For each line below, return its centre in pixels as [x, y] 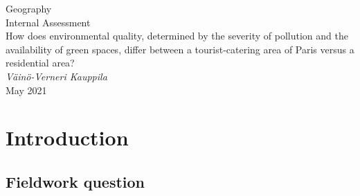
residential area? [40, 63]
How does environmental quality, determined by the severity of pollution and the [177, 36]
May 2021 [26, 90]
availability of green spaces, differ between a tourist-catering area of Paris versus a [180, 49]
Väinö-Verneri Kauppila [56, 76]
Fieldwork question [75, 181]
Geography [29, 8]
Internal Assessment [48, 22]
